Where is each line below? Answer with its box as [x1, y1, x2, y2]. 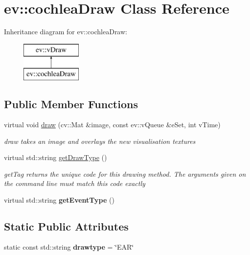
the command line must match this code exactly [4, 178, 145, 188]
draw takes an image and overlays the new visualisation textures [4, 136, 196, 146]
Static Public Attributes [4, 219, 129, 234]
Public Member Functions [4, 96, 138, 112]
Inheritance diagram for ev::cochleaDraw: [4, 26, 127, 37]
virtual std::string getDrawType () [4, 152, 107, 162]
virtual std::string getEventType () [4, 195, 114, 205]
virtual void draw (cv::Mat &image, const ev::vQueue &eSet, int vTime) [4, 119, 221, 130]
